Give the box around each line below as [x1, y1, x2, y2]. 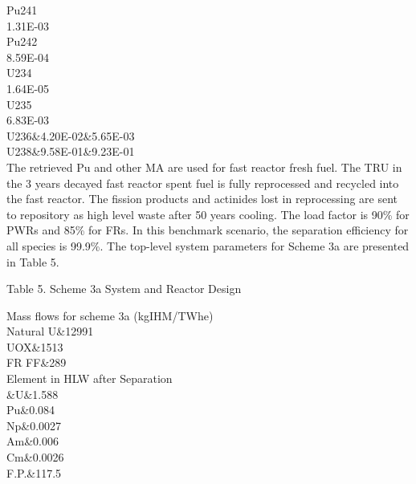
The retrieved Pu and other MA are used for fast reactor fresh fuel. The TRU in [6, 158, 402, 175]
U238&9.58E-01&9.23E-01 [6, 143, 135, 160]
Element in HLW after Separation [6, 370, 173, 387]
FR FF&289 [6, 354, 67, 371]
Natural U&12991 [6, 323, 94, 340]
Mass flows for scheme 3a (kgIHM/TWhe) [6, 307, 214, 323]
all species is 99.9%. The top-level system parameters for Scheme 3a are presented [6, 237, 410, 254]
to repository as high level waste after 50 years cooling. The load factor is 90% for [6, 205, 410, 222]
